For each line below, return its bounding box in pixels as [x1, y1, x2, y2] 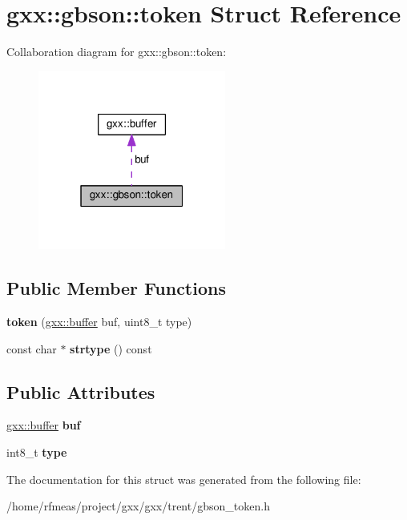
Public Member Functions [6, 276, 226, 300]
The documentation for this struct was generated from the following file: [6, 470, 361, 487]
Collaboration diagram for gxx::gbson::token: [6, 43, 227, 60]
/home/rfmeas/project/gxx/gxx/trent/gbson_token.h [6, 498, 270, 514]
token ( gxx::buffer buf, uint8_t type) [6, 312, 192, 329]
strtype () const [70, 340, 152, 357]
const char [6, 340, 57, 357]
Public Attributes [6, 379, 155, 404]
